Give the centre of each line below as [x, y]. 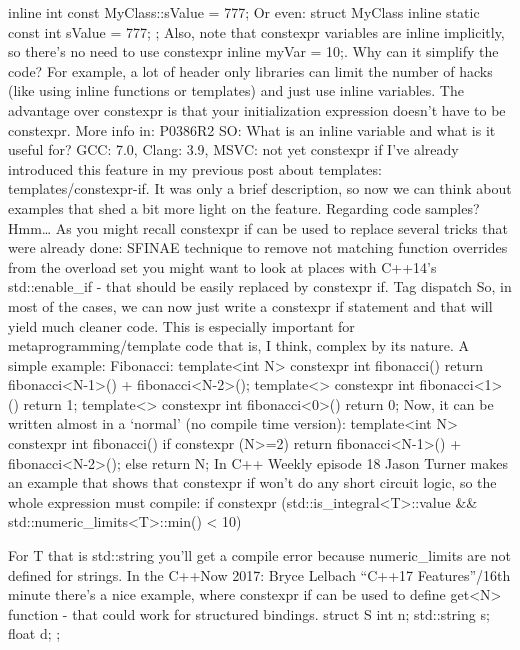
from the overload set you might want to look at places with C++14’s [222, 266]
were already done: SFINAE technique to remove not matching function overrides [258, 247]
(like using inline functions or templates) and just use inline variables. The [236, 90]
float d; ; [34, 633]
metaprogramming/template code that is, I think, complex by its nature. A [239, 345]
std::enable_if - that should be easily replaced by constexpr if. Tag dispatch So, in [260, 286]
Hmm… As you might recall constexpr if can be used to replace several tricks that [258, 227]
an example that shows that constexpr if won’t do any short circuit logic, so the [252, 482]
